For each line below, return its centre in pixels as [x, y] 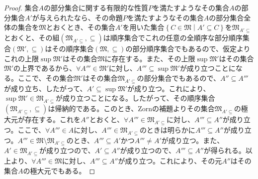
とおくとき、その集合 [81, 27]
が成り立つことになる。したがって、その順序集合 [135, 98]
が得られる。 [224, 150]
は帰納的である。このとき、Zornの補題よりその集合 [131, 108]
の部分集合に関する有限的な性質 [96, 7]
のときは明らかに [167, 129]
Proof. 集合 [21, 7]
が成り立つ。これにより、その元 [170, 161]
